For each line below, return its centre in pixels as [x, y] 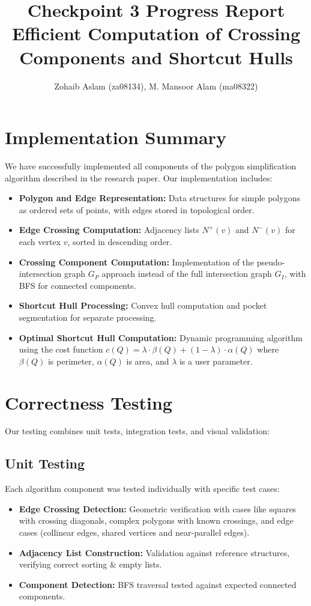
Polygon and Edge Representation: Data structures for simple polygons [159, 198]
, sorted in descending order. [120, 241]
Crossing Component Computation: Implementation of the [137, 262]
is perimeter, [71, 361]
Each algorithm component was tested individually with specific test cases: [142, 489]
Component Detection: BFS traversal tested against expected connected [158, 584]
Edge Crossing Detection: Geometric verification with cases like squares [158, 508]
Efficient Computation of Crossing [156, 33]
